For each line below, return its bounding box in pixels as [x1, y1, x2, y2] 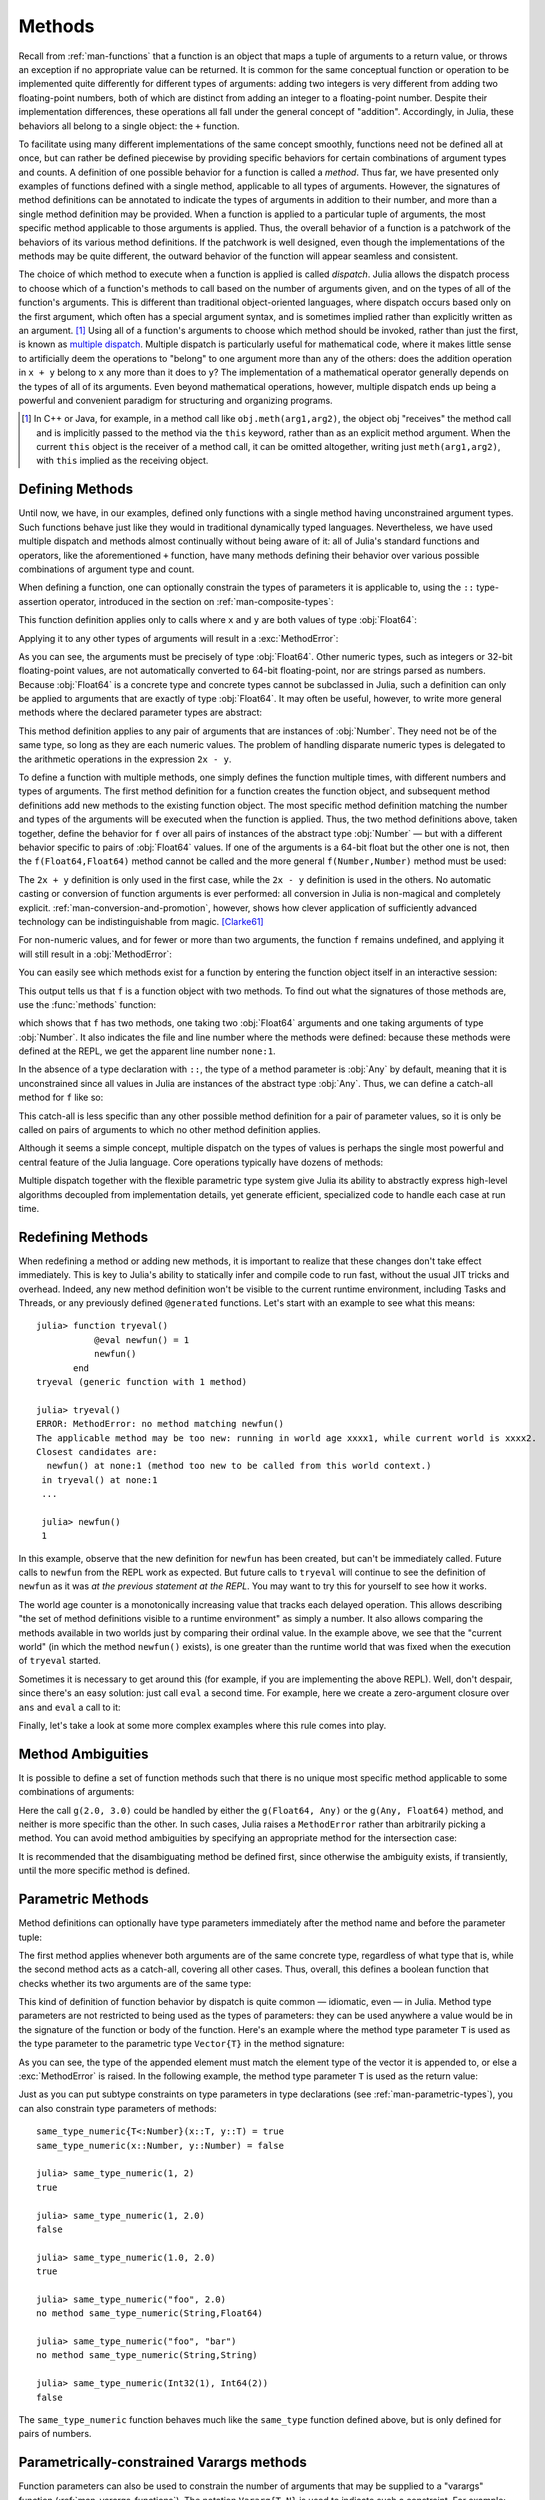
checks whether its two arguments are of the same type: [18, 1977, 252, 1989]
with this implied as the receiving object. [36, 455, 209, 467]
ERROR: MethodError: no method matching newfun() [36, 1418, 285, 1430]
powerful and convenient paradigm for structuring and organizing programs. [18, 394, 334, 406]
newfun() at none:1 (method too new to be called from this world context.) [46, 1460, 432, 1472]
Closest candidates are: [36, 1446, 158, 1457]
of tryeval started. [18, 1655, 102, 1667]
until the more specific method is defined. [18, 1865, 190, 1877]
